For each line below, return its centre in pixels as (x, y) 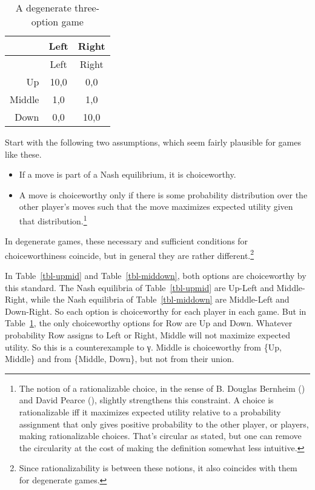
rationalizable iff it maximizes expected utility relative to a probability (150, 412)
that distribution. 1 (53, 220)
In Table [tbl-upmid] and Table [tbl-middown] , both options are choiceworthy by (156, 276)
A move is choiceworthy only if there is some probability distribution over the (163, 194)
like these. (23, 154)
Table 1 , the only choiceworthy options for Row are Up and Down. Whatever (149, 323)
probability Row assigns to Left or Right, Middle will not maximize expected (148, 335)
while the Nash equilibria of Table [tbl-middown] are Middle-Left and (160, 299)
